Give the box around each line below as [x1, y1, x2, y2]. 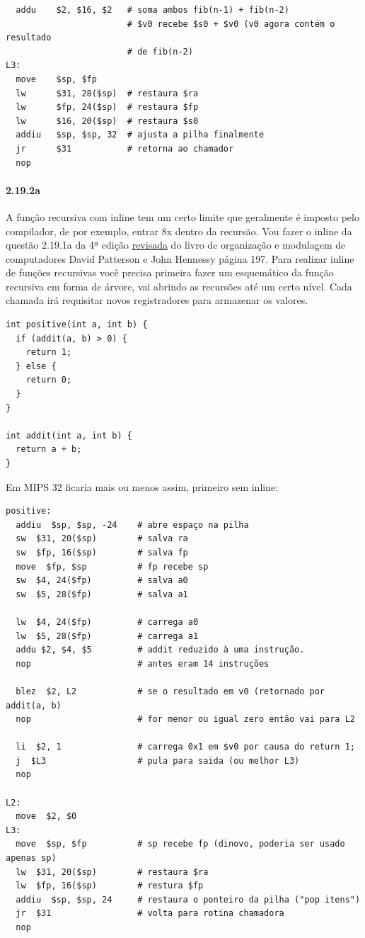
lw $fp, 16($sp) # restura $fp [16, 881, 204, 891]
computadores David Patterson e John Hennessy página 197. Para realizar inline [6, 251, 354, 266]
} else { [16, 361, 57, 371]
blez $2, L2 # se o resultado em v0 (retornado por [16, 686, 325, 696]
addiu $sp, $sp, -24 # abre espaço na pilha [16, 519, 249, 530]
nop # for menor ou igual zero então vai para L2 [16, 714, 355, 725]
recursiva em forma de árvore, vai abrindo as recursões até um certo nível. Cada [6, 278, 352, 293]
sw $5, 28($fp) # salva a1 [16, 589, 188, 599]
